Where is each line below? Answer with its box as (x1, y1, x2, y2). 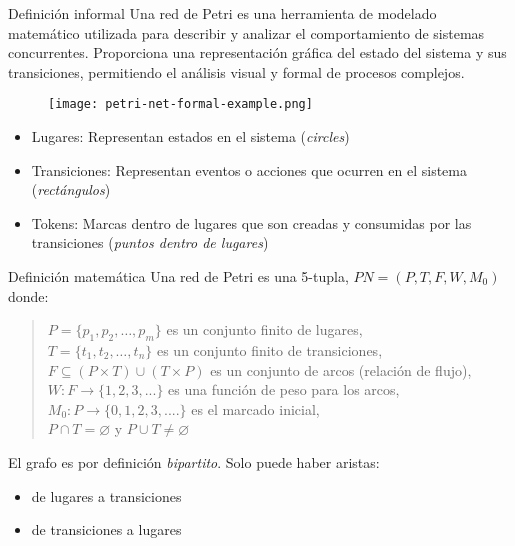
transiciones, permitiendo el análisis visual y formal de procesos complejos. (8, 61, 465, 82)
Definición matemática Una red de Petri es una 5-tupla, (8, 266, 349, 286)
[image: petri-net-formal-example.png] (48, 97, 313, 112)
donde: (8, 285, 49, 306)
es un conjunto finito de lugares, (166, 319, 363, 340)
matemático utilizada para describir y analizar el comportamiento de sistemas (8, 22, 485, 43)
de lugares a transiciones (31, 485, 182, 506)
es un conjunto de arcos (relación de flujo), (210, 359, 472, 380)
